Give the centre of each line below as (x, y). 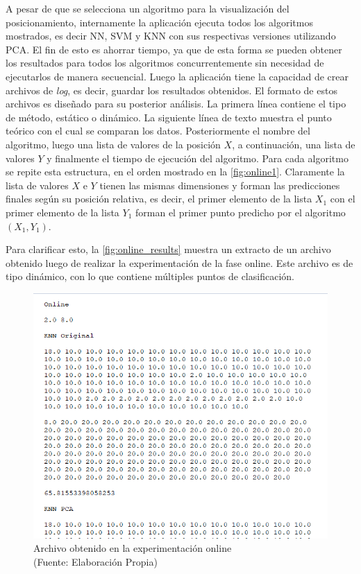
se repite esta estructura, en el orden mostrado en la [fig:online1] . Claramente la (175, 172)
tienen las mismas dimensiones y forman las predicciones (220, 185)
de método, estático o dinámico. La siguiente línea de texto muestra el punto (169, 117)
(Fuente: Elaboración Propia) (95, 561)
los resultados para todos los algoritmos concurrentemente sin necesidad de (165, 63)
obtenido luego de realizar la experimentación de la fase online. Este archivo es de (179, 262)
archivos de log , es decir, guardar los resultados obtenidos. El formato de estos (171, 90)
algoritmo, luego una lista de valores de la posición (113, 144)
